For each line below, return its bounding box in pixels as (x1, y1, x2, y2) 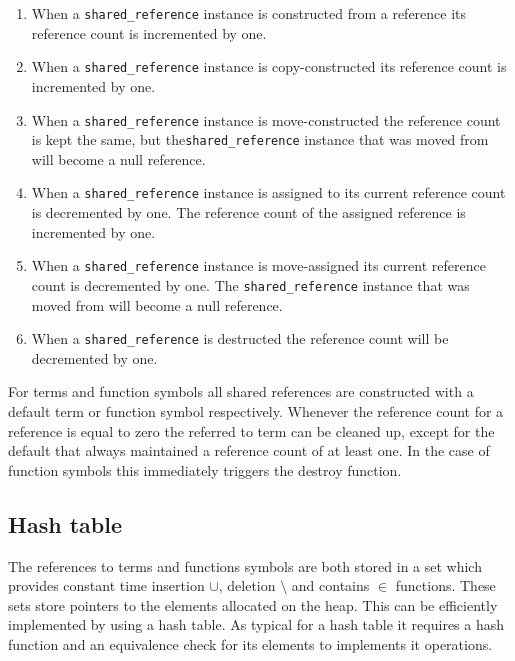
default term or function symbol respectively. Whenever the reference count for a (8, 401, 504, 421)
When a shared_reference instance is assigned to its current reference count (31, 182, 506, 203)
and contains (291, 575, 370, 596)
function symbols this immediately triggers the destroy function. (8, 459, 402, 480)
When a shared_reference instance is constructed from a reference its (31, 3, 467, 23)
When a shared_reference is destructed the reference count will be (31, 328, 449, 349)
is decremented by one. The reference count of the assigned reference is (31, 202, 466, 223)
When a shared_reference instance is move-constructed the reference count (31, 109, 501, 130)
